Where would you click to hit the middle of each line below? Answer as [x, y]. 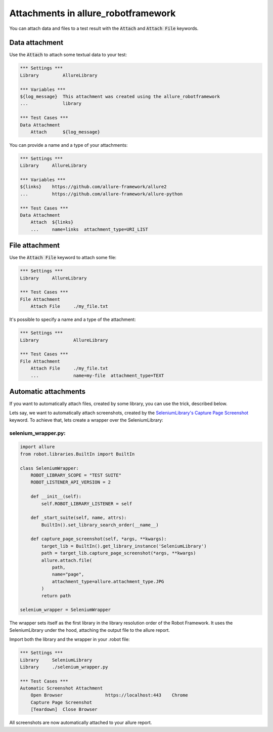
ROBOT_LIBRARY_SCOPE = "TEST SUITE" [76, 475]
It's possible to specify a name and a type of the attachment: [73, 319]
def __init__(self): [56, 497]
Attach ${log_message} [65, 132]
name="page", [68, 574]
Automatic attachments [48, 392]
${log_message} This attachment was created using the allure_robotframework [120, 96]
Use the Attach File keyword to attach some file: [63, 258]
